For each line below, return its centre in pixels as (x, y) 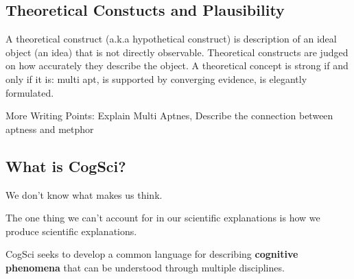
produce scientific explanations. (71, 231)
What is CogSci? (66, 166)
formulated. (30, 92)
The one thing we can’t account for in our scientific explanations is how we (163, 218)
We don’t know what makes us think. (84, 194)
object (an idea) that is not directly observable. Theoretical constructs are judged (177, 52)
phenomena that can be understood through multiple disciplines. (145, 267)
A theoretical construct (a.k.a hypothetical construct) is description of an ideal (171, 39)
